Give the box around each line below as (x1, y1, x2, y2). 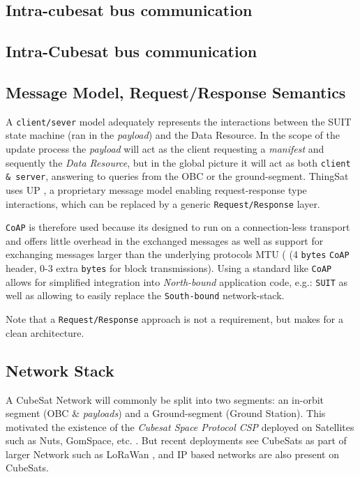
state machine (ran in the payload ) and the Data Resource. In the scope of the (6, 128, 340, 142)
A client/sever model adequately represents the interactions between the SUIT (6, 114, 352, 128)
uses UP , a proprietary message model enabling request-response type (6, 182, 307, 197)
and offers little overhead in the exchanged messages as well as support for (6, 233, 324, 248)
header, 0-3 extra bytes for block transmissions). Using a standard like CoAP (6, 261, 332, 275)
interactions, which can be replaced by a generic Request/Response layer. (6, 196, 320, 211)
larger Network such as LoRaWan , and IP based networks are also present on (6, 446, 340, 461)
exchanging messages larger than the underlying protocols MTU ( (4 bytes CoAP (6, 247, 350, 262)
